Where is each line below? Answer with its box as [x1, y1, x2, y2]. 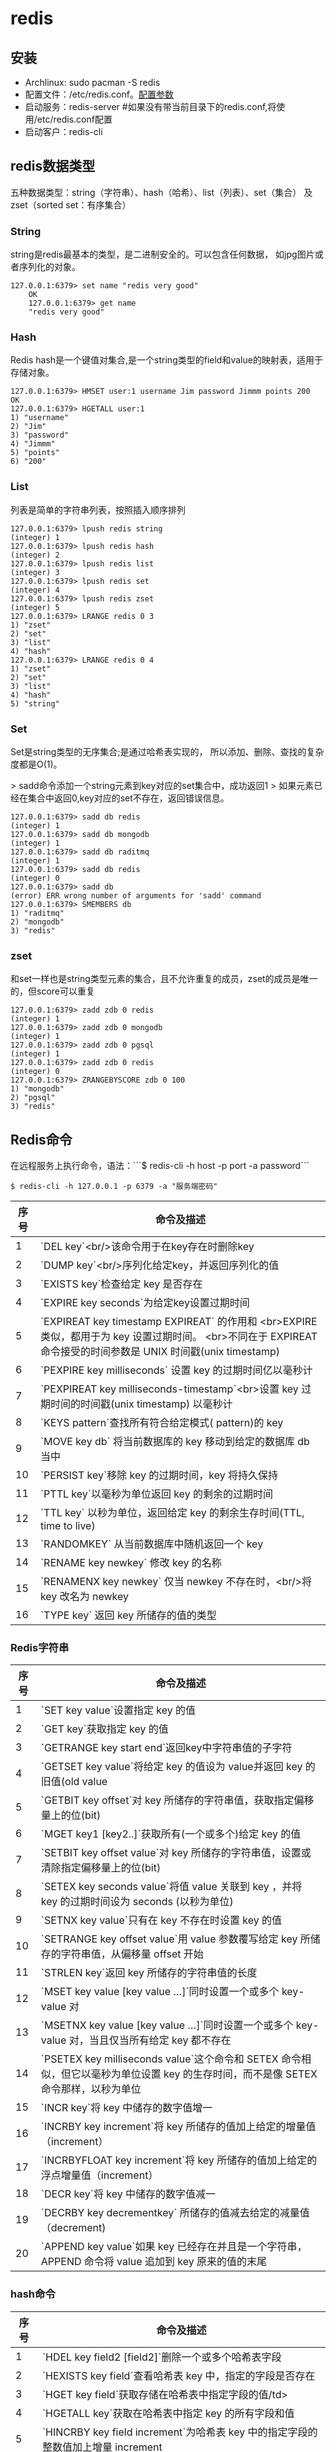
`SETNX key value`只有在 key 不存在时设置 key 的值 [40, 1913, 282, 1927]
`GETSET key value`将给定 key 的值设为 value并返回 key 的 [40, 1760, 316, 1774]
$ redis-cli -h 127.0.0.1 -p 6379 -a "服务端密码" [10, 1182, 218, 1192]
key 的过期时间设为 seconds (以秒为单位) [40, 1895, 234, 1909]
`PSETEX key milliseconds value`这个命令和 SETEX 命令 [40, 2052, 302, 2066]
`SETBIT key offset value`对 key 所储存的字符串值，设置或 [40, 1846, 312, 1860]
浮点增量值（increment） [40, 2168, 159, 2182]
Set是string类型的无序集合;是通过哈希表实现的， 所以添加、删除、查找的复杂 [10, 746, 325, 757]
